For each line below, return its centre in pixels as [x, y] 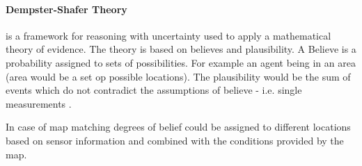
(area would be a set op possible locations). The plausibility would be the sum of [178, 76]
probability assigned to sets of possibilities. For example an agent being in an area [181, 62]
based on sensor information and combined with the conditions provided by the [175, 140]
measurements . [39, 103]
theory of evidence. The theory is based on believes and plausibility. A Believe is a [181, 49]
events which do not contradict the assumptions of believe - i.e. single [154, 90]
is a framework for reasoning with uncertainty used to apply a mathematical [168, 35]
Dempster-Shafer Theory [66, 9]
